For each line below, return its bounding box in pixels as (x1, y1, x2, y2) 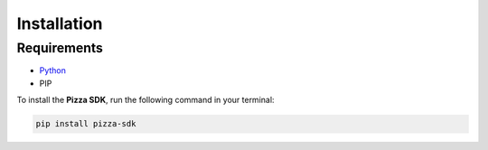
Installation (16, 14, 103, 33)
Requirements (16, 40, 104, 56)
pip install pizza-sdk (35, 118, 136, 129)
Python (39, 65, 67, 76)
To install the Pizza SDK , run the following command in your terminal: (16, 95, 275, 106)
